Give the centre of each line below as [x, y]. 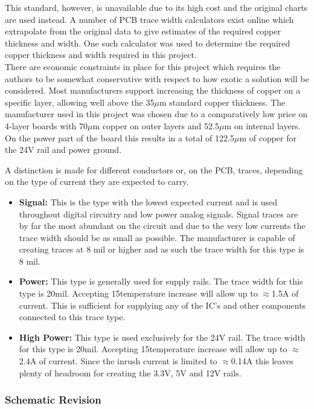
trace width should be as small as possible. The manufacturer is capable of [157, 237]
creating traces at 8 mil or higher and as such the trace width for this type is [162, 249]
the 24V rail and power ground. [63, 150]
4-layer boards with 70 [46, 125]
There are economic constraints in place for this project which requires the [143, 66]
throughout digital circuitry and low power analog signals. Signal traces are [159, 214]
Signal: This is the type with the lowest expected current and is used [148, 201]
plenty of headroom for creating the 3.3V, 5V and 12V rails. [130, 372]
